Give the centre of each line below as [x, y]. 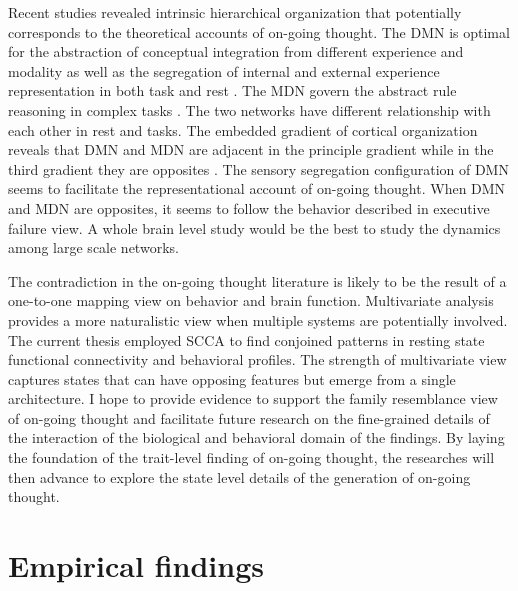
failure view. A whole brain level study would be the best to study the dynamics [254, 227]
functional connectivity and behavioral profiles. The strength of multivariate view [257, 359]
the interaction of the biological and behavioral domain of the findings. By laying [256, 437]
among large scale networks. [93, 247]
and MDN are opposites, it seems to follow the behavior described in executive [249, 207]
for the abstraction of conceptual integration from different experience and [236, 51]
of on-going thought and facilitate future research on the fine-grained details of [249, 417]
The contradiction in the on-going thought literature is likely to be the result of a [257, 280]
